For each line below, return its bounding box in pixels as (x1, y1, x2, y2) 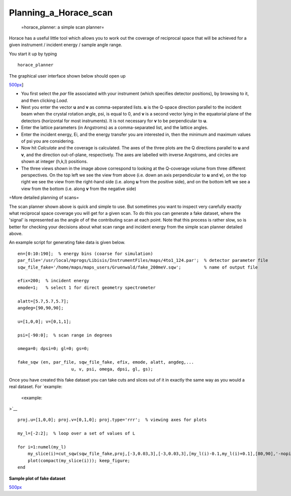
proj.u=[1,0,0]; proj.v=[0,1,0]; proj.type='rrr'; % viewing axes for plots (17, 417, 207, 423)
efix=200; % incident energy (17, 278, 90, 284)
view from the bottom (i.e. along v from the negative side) (21, 186, 137, 192)
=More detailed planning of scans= (9, 194, 80, 201)
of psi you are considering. (21, 138, 75, 144)
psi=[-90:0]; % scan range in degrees (17, 332, 113, 338)
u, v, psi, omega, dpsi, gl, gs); (71, 366, 153, 372)
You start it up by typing (9, 51, 57, 57)
